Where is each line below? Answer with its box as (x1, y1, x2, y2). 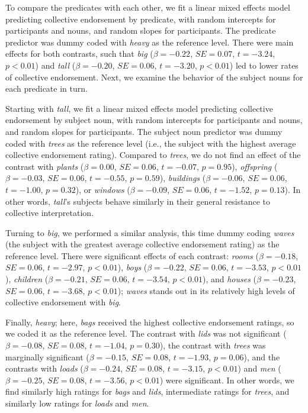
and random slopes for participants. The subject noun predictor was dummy (5, 125, 283, 137)
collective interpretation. (5, 206, 94, 219)
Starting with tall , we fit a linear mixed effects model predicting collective (5, 102, 273, 114)
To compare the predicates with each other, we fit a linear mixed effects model (5, 1, 290, 13)
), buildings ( (159, 172, 206, 184)
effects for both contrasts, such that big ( (5, 47, 153, 60)
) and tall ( (35, 59, 76, 71)
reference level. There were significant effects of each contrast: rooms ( (5, 249, 259, 262)
